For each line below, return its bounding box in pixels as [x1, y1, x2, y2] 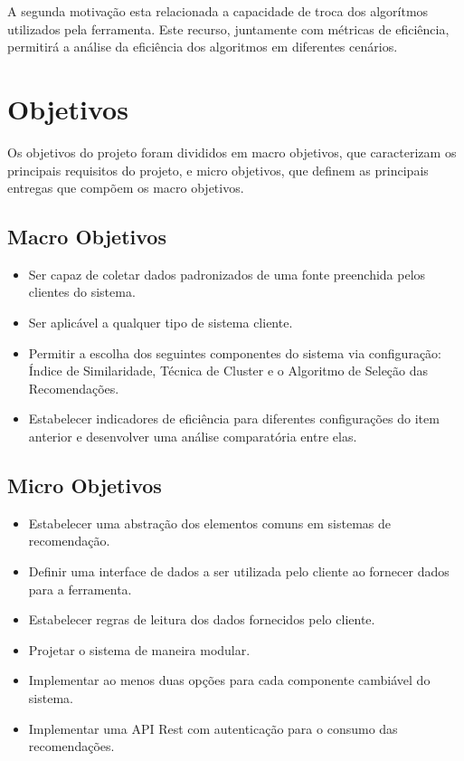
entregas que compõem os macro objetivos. [7, 178, 244, 197]
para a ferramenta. [28, 579, 132, 598]
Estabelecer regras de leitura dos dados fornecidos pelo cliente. [28, 610, 375, 629]
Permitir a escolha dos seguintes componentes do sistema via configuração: [28, 343, 441, 362]
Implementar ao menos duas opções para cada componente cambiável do [28, 671, 431, 690]
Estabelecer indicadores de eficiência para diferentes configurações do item [28, 409, 440, 428]
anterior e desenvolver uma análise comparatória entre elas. [28, 427, 357, 446]
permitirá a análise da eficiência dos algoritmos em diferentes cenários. [7, 37, 398, 56]
